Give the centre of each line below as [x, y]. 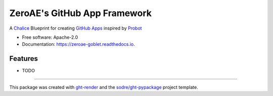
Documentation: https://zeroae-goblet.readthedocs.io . [78, 44]
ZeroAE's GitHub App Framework [80, 13]
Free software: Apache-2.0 [50, 37]
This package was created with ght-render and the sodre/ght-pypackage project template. [104, 87]
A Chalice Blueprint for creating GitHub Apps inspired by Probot [76, 28]
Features [24, 59]
